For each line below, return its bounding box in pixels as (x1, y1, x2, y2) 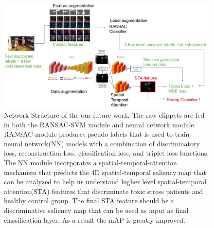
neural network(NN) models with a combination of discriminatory (4, 138, 200, 148)
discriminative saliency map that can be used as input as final (4, 205, 189, 215)
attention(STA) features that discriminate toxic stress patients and (4, 186, 203, 196)
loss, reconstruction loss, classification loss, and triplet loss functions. (4, 148, 209, 158)
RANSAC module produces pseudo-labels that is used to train (4, 129, 190, 139)
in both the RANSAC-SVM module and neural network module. (4, 119, 196, 129)
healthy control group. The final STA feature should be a (4, 195, 174, 206)
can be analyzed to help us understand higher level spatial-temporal (4, 176, 207, 187)
